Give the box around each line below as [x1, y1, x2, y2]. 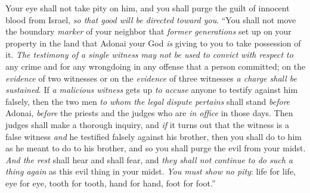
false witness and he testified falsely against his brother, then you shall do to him [5, 130, 302, 142]
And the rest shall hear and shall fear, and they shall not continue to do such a [5, 153, 293, 166]
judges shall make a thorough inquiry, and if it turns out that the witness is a [5, 118, 289, 130]
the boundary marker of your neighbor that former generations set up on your [5, 25, 292, 38]
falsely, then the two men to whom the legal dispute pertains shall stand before [5, 95, 290, 107]
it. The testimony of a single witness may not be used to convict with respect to [5, 48, 293, 61]
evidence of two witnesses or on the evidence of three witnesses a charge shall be [5, 71, 297, 84]
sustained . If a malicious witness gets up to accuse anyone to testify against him [5, 83, 298, 96]
